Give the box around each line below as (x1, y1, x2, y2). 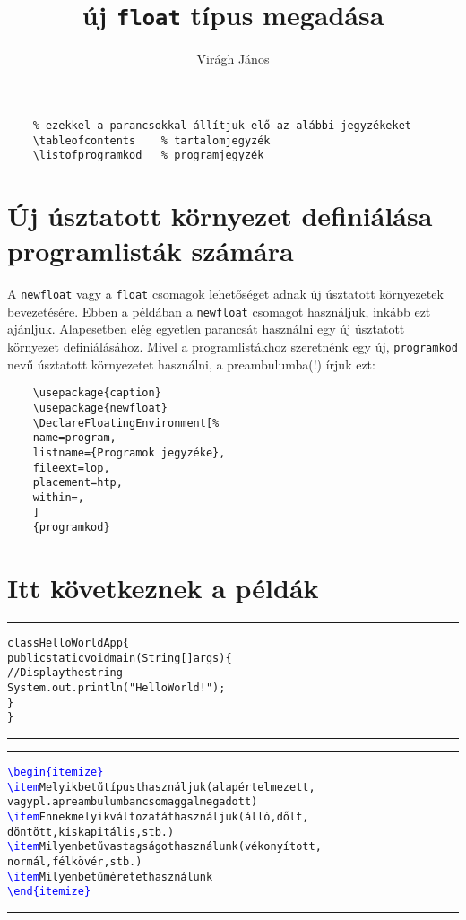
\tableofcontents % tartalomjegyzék (32, 134, 271, 147)
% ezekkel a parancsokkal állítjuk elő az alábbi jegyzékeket (32, 118, 412, 132)
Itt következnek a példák (7, 569, 319, 606)
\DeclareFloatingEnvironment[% (32, 416, 220, 430)
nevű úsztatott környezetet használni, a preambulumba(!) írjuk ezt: (7, 354, 375, 373)
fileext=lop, (32, 461, 110, 474)
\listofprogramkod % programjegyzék (32, 149, 264, 162)
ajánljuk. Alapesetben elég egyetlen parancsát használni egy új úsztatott (7, 319, 405, 338)
